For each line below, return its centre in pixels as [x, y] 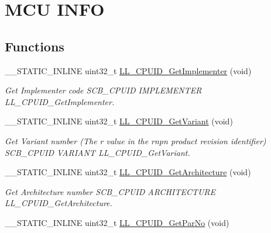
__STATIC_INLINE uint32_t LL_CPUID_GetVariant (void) [119, 121]
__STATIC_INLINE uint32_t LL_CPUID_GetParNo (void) [117, 222]
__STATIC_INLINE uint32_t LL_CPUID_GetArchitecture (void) [128, 172]
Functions [35, 46]
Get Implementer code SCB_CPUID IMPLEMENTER [103, 90]
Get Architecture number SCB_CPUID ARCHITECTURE [110, 191]
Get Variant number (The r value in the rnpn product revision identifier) [135, 140]
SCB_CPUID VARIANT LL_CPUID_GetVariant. [97, 152]
